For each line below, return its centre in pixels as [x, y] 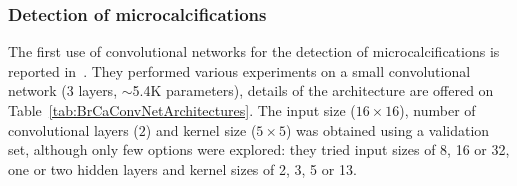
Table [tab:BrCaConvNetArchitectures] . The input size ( [182, 110]
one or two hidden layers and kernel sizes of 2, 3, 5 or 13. [182, 168]
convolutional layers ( [73, 129]
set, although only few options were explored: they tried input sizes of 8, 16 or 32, [259, 149]
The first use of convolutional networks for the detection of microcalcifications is [254, 51]
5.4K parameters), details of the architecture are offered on [313, 90]
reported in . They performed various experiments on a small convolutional [239, 70]
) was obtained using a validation [387, 129]
